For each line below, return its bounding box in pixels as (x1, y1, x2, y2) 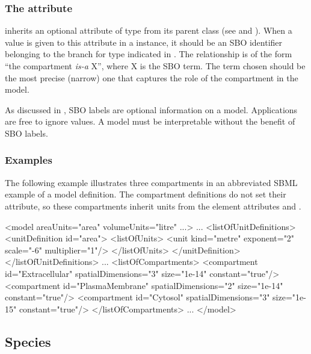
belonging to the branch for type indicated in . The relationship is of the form (5, 48, 292, 60)
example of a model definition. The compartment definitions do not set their (5, 188, 286, 200)
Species (5, 332, 51, 350)
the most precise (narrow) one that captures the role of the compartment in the (5, 71, 298, 84)
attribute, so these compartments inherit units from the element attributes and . (5, 199, 301, 212)
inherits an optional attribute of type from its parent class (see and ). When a (5, 24, 292, 37)
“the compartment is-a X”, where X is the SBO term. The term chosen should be (5, 60, 306, 72)
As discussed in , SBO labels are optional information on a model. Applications (5, 103, 298, 116)
